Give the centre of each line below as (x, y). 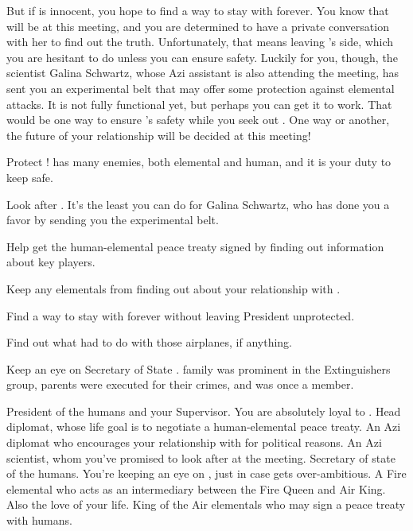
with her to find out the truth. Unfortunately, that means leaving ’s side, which (200, 42)
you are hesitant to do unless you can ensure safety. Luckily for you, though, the (202, 57)
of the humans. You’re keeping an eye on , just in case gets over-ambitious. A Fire (206, 473)
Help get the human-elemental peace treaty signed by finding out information (195, 246)
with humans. (39, 520)
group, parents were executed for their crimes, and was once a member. (180, 384)
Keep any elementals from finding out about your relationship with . (173, 288)
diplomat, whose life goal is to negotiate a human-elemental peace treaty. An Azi (204, 426)
